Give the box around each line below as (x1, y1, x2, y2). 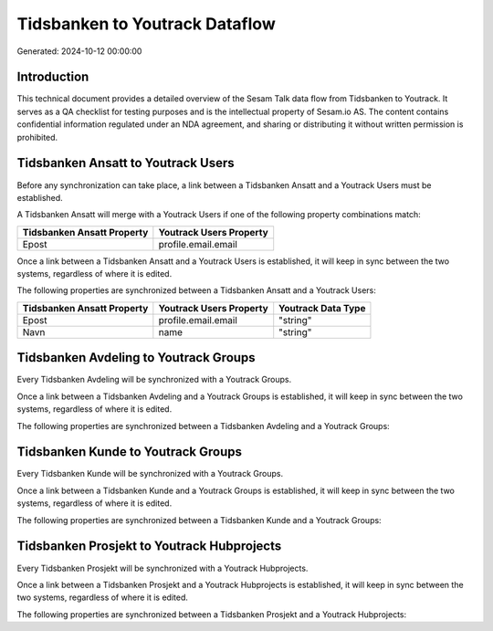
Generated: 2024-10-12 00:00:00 (16, 46, 142, 57)
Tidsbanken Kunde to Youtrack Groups (16, 444, 242, 460)
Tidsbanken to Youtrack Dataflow (16, 14, 276, 34)
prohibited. (16, 131, 58, 142)
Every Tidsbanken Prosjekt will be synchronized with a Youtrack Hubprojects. (16, 563, 309, 573)
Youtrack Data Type (278, 301, 366, 314)
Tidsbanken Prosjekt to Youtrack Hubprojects (16, 539, 282, 554)
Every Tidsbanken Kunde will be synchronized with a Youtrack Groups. (16, 468, 283, 479)
